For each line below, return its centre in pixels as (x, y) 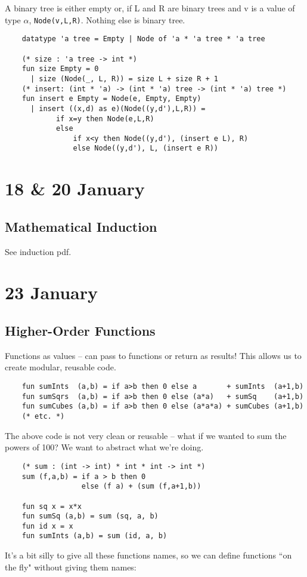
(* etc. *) (43, 417)
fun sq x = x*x (52, 506)
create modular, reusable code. (61, 367)
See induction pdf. (38, 251)
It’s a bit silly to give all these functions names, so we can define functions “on (148, 555)
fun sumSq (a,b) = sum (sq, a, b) (90, 516)
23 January (52, 292)
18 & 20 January (75, 188)
